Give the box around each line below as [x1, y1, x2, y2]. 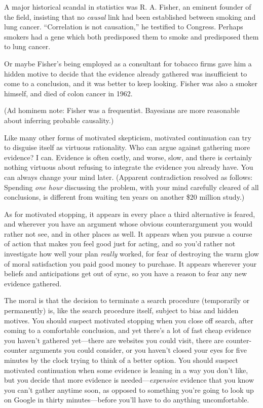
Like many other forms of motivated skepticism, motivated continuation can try [4, 132, 251, 142]
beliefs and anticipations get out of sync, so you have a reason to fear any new [4, 268, 247, 279]
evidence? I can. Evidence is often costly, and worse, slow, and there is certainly [4, 152, 252, 162]
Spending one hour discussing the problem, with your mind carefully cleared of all [4, 181, 259, 192]
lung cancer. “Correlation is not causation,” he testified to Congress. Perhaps [4, 21, 243, 32]
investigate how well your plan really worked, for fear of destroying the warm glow [4, 248, 259, 259]
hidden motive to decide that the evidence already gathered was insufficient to [4, 68, 247, 79]
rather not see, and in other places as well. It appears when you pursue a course [4, 228, 252, 239]
